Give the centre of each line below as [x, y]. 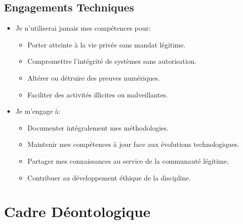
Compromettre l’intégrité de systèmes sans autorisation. [112, 61]
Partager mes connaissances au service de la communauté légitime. [128, 160]
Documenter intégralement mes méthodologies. [98, 127]
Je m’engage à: [38, 111]
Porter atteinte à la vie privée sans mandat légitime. [106, 44]
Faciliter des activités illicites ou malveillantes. [98, 94]
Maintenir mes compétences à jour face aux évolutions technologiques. [133, 144]
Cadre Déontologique [77, 211]
